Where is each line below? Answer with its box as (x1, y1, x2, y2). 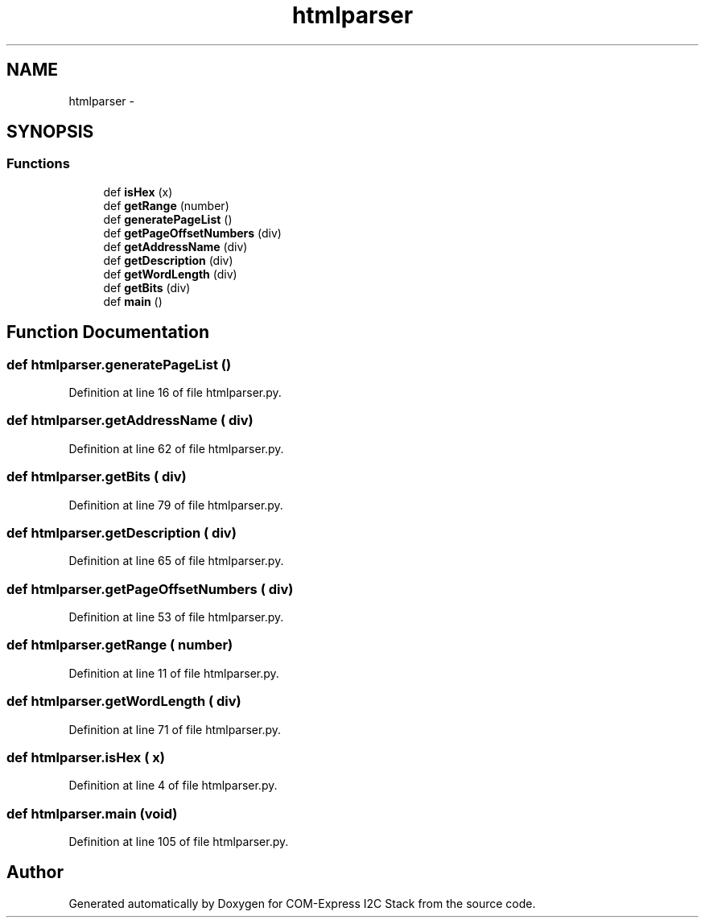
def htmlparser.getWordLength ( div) (6, 693, 241, 710)
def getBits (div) (103, 280, 191, 295)
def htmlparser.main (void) (6, 805, 178, 822)
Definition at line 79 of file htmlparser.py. (68, 497, 283, 512)
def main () (103, 294, 163, 308)
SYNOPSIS (6, 122, 94, 142)
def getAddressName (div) (103, 239, 248, 254)
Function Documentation (6, 322, 209, 343)
